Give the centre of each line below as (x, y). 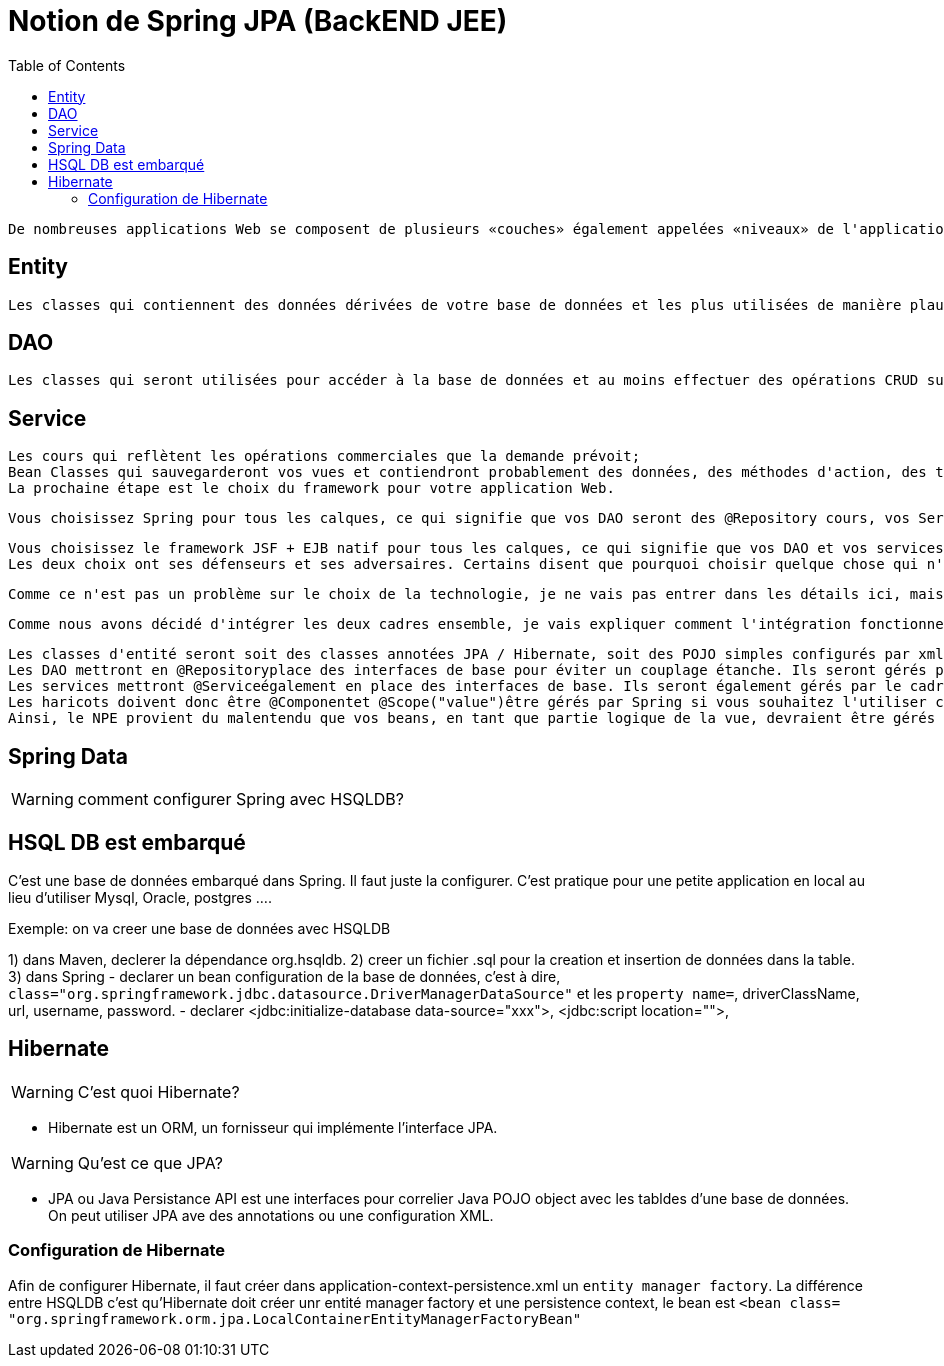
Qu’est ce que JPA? (150, 1162)
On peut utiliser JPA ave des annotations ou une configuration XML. (271, 1215)
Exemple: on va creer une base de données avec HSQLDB (199, 928)
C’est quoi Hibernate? (158, 1091)
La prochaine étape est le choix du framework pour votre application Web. (311, 488)
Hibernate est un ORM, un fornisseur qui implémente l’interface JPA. (273, 1127)
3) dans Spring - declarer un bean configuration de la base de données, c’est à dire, (284, 976)
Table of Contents (67, 65)
